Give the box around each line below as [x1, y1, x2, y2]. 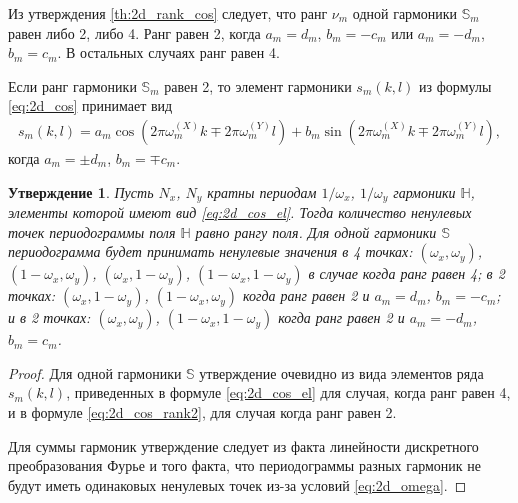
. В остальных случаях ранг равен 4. [57, 42, 280, 63]
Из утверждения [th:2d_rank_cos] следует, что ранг [8, 3, 328, 23]
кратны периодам [207, 181, 317, 202]
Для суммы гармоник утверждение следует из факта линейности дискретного [8, 435, 479, 456]
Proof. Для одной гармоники [8, 362, 182, 383]
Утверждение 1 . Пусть [8, 181, 154, 202]
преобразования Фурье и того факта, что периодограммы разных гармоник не [8, 455, 482, 476]
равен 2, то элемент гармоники [164, 75, 352, 96]
